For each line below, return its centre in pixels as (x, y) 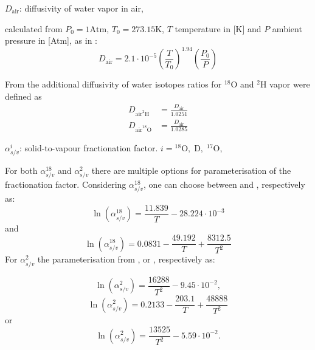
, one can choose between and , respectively (224, 184)
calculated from (34, 28)
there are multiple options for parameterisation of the (191, 170)
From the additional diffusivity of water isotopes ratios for (113, 84)
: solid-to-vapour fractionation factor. (89, 147)
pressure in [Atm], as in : (51, 40)
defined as (23, 96)
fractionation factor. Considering (66, 184)
